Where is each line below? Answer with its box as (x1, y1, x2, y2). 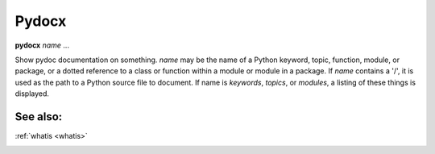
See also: (14, 110, 63, 123)
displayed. (14, 89, 50, 98)
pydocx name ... (14, 40, 70, 50)
